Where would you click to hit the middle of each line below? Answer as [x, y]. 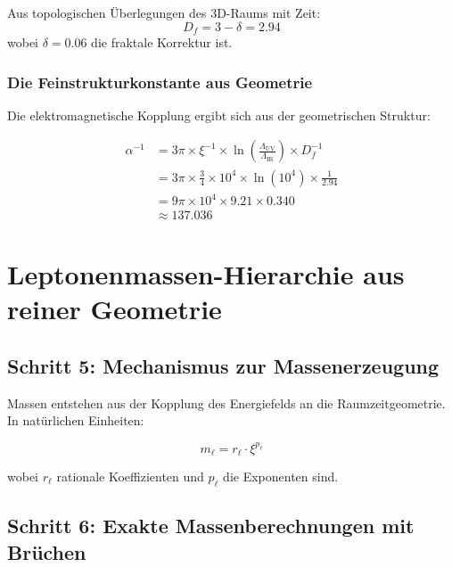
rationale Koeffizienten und [130, 476]
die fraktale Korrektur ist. [162, 42]
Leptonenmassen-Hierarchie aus [206, 274]
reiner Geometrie [115, 309]
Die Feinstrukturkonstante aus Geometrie [160, 82]
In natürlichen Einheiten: [76, 420]
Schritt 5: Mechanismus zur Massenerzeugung [223, 366]
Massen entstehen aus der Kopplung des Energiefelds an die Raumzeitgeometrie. [226, 403]
